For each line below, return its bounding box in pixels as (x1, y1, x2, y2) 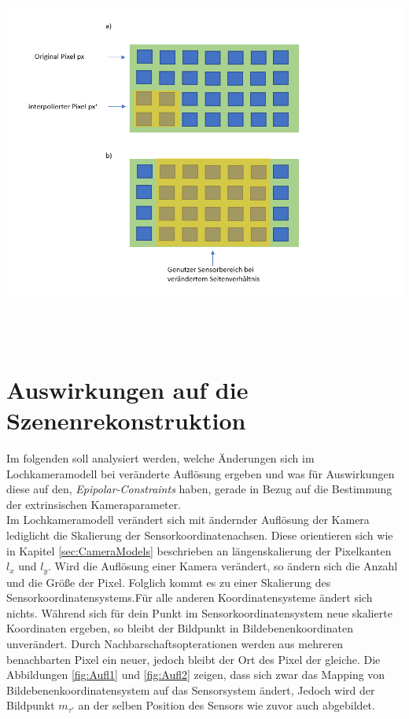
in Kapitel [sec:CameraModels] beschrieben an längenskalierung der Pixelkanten (6, 542, 392, 559)
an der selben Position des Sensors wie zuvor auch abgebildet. (78, 697, 375, 713)
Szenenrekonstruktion (6, 404, 246, 437)
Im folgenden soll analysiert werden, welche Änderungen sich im (6, 450, 315, 466)
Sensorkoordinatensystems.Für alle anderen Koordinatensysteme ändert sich (6, 589, 373, 606)
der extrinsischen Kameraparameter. (6, 496, 182, 512)
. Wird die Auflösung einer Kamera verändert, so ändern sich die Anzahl (48, 558, 398, 574)
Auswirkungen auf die (6, 373, 249, 405)
